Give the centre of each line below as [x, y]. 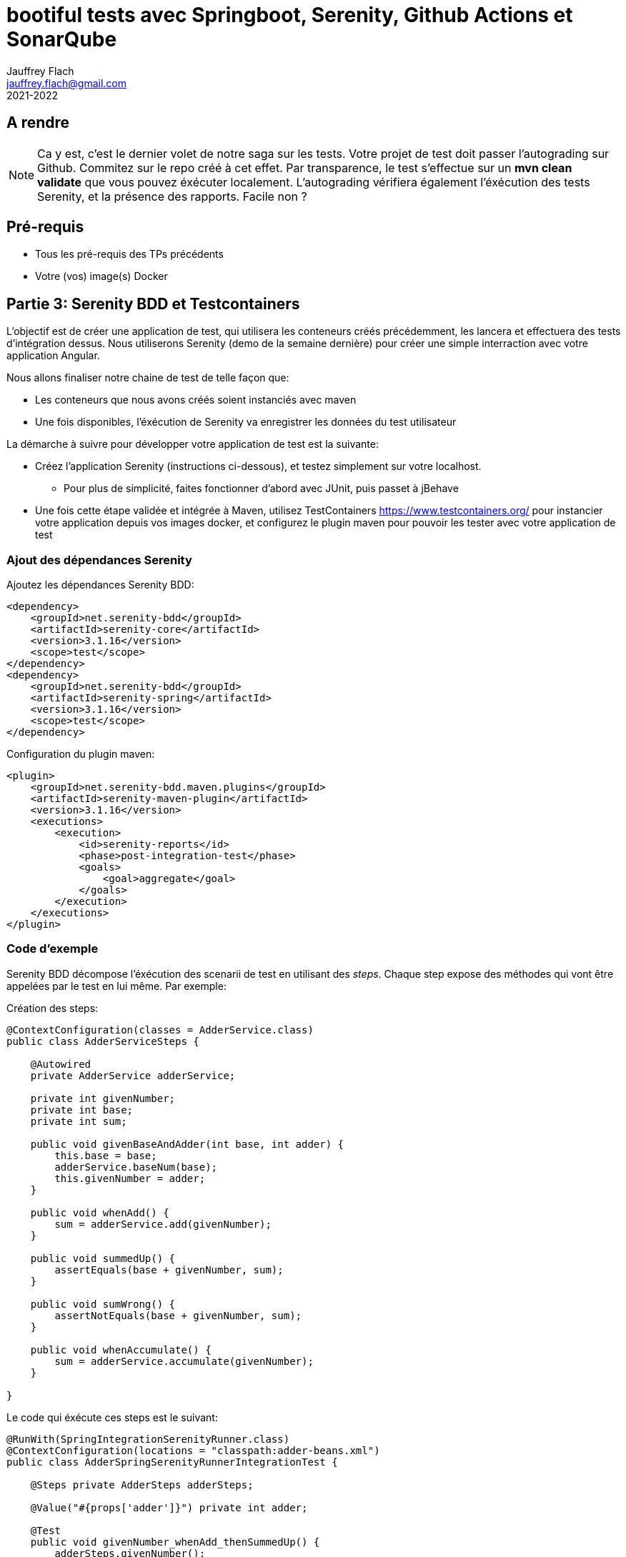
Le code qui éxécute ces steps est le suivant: [112, 1417]
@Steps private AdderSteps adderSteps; [142, 1485]
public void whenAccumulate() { [121, 1350]
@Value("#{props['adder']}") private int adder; [169, 1507]
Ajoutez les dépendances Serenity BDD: [100, 585]
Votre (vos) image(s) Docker [101, 276]
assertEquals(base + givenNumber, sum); [169, 1270]
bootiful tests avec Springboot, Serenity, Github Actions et [290, 15]
